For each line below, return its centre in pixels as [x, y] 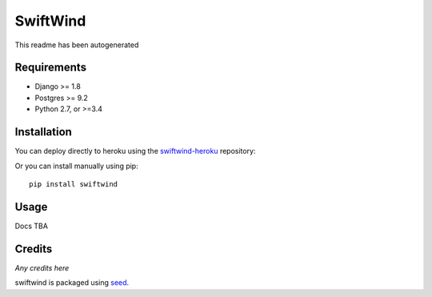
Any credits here [42, 267]
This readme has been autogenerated [77, 45]
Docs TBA [31, 226]
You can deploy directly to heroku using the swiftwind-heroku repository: [135, 151]
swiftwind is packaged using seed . [72, 283]
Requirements [51, 68]
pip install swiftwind [74, 184]
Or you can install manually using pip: [77, 166]
